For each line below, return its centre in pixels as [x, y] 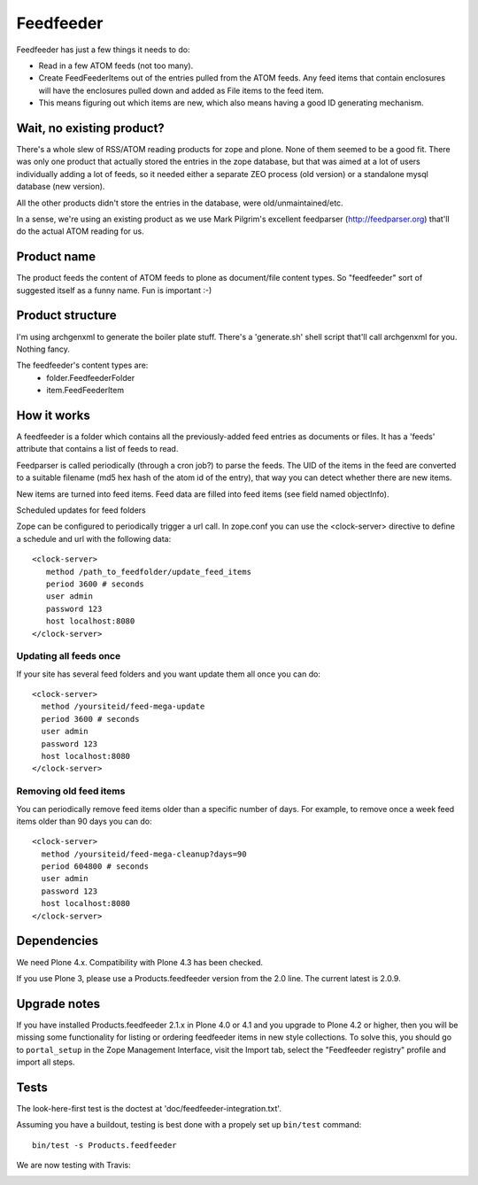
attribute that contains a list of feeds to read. [97, 449]
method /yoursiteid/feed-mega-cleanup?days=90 [144, 854]
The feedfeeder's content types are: [82, 365]
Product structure [66, 316]
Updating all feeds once [69, 656]
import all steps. [46, 1062]
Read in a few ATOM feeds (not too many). [116, 66]
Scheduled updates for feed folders [81, 510]
